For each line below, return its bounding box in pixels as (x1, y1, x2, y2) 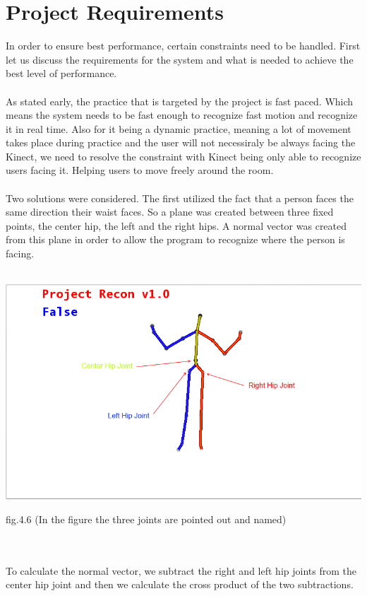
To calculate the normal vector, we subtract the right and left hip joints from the (6, 563, 356, 578)
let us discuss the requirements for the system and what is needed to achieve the (6, 52, 354, 66)
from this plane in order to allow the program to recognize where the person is (6, 232, 345, 247)
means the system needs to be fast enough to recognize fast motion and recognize (6, 107, 358, 122)
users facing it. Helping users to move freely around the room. (6, 163, 274, 177)
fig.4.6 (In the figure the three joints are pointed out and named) (6, 511, 287, 526)
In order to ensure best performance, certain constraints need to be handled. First (6, 38, 361, 53)
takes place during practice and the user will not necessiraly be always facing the (6, 135, 356, 150)
